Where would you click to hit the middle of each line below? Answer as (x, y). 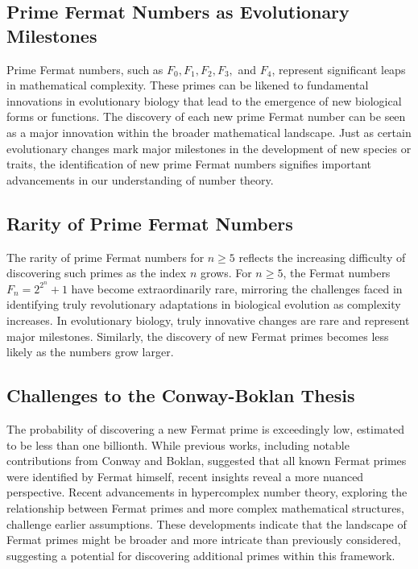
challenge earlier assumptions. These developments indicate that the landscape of (207, 523)
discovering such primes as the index (97, 273)
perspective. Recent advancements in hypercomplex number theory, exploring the (207, 492)
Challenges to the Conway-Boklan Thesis (181, 395)
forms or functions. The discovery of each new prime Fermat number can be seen (206, 116)
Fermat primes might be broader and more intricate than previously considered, (204, 540)
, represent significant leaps (339, 69)
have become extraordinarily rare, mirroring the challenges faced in (237, 288)
